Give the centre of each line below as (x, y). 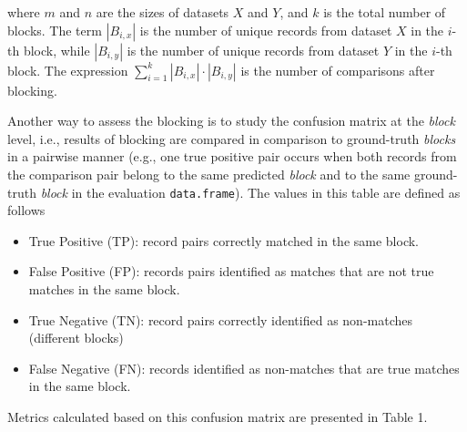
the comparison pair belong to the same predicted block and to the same (209, 174)
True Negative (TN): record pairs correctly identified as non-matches (221, 319)
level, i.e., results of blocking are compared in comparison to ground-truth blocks (232, 138)
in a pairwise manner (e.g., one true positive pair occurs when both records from (232, 156)
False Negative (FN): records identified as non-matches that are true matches (244, 368)
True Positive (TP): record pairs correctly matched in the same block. (224, 240)
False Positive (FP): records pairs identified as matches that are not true (231, 271)
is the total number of (385, 12)
